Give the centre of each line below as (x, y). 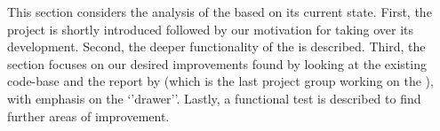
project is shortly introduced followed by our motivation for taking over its (211, 29)
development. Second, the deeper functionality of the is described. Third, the (216, 46)
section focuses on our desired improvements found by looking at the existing (217, 63)
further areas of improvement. (88, 116)
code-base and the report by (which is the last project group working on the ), (220, 81)
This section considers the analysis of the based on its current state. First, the (220, 12)
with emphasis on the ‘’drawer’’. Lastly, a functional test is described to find (214, 98)
